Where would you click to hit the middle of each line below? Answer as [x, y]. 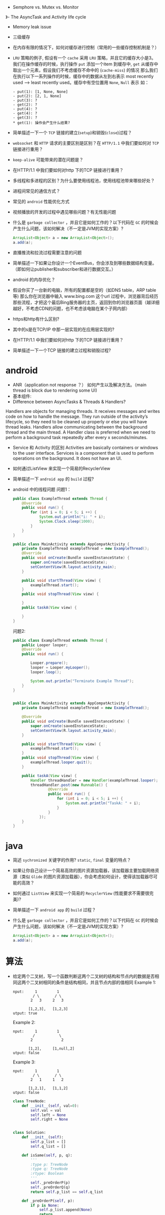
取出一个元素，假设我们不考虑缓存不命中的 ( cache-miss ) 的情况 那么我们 [85, 70]
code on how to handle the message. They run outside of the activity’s [77, 416]
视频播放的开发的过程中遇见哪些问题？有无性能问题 [64, 212]
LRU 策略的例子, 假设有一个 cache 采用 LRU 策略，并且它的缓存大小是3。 [84, 58]
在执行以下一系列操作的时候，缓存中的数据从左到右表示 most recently [83, 76]
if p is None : [45, 1205]
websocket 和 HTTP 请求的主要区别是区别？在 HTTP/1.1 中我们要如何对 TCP [86, 143]
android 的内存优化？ [34, 280]
